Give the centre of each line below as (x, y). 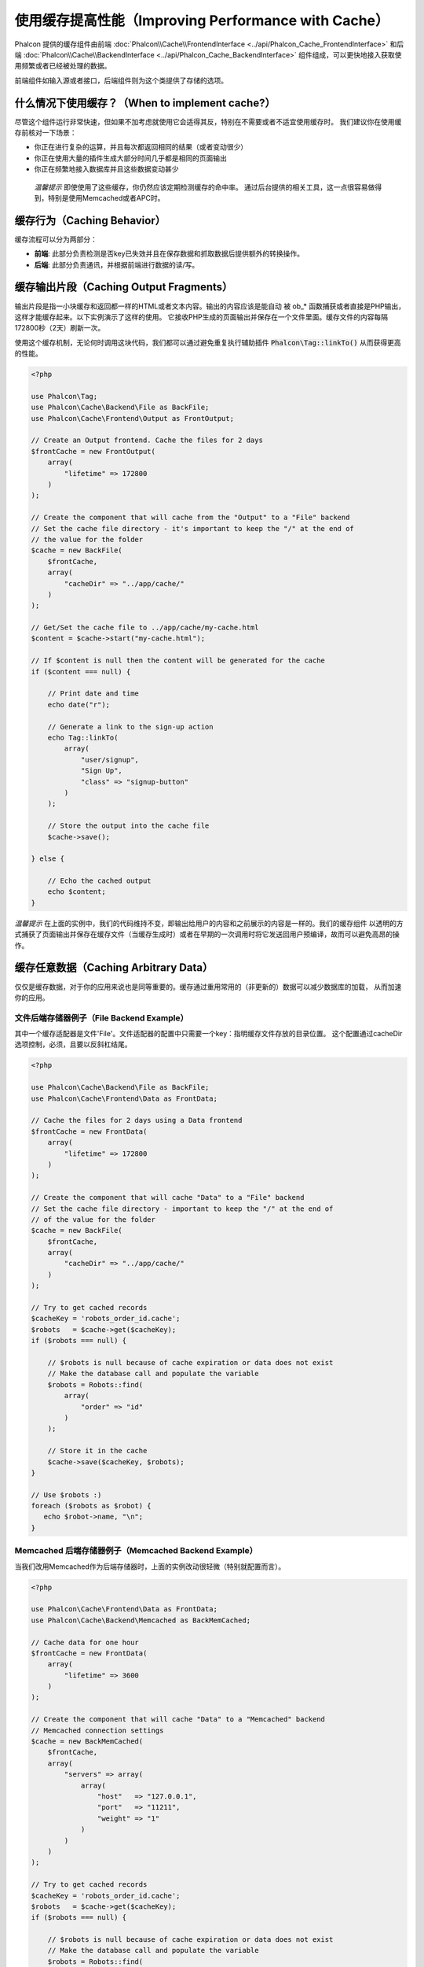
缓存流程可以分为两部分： (56, 239)
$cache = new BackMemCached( (87, 1742)
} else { (48, 859)
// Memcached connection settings (97, 1730)
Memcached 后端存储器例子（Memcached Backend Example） (136, 1551)
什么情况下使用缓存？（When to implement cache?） (145, 103)
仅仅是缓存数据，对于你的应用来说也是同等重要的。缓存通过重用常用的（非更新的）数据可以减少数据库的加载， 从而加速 (208, 987)
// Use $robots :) (66, 1495)
